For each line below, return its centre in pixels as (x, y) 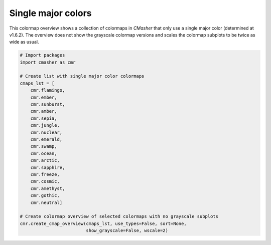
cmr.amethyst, (48, 188)
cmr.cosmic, (45, 181)
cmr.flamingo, (48, 90)
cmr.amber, (44, 111)
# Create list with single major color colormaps (82, 76)
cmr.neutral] (46, 202)
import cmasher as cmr (48, 62)
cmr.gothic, (45, 196)
